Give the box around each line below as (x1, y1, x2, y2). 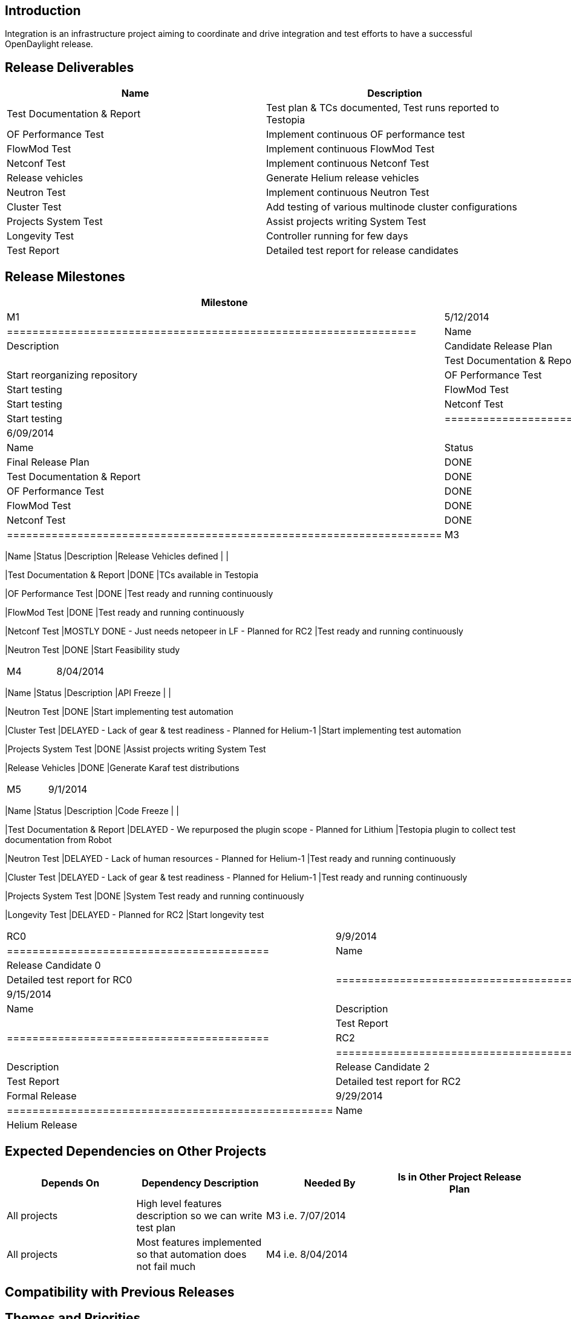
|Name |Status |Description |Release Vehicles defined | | (5, 551, 229, 562)
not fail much (136, 1260, 196, 1272)
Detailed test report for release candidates (266, 244, 458, 257)
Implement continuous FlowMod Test (266, 143, 435, 155)
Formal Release (7, 1090, 77, 1102)
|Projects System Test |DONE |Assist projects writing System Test (5, 744, 266, 755)
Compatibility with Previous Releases (5, 1285, 235, 1300)
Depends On (41, 1176, 100, 1189)
